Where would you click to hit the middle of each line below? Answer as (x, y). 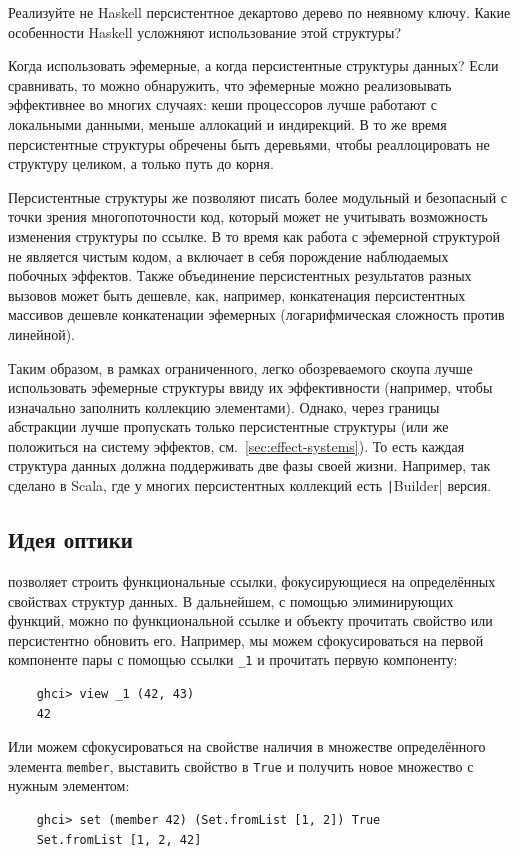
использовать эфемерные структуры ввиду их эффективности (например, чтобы (250, 387)
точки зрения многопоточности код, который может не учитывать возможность (248, 216)
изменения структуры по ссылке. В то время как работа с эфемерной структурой (254, 235)
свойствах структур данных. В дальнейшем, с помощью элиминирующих (231, 600)
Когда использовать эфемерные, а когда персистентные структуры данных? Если (253, 65)
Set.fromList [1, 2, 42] (119, 839)
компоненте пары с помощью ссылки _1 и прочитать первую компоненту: (233, 659)
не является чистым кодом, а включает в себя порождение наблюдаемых (228, 255)
